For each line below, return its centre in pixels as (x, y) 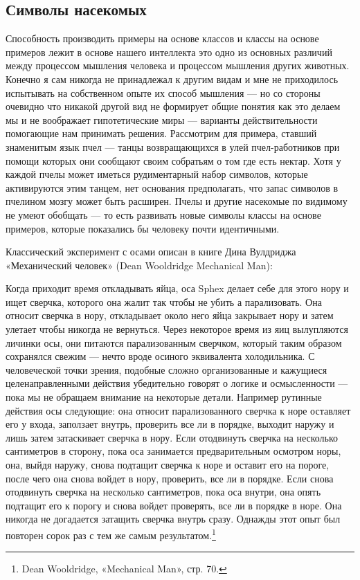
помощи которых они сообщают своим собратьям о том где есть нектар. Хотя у (173, 160)
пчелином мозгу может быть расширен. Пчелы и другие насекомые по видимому (177, 201)
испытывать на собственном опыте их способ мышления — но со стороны (163, 92)
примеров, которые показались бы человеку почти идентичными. (143, 228)
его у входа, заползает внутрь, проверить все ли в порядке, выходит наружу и (170, 424)
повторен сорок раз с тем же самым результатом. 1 (111, 534)
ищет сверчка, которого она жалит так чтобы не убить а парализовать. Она (164, 301)
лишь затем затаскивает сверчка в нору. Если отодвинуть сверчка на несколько (172, 437)
